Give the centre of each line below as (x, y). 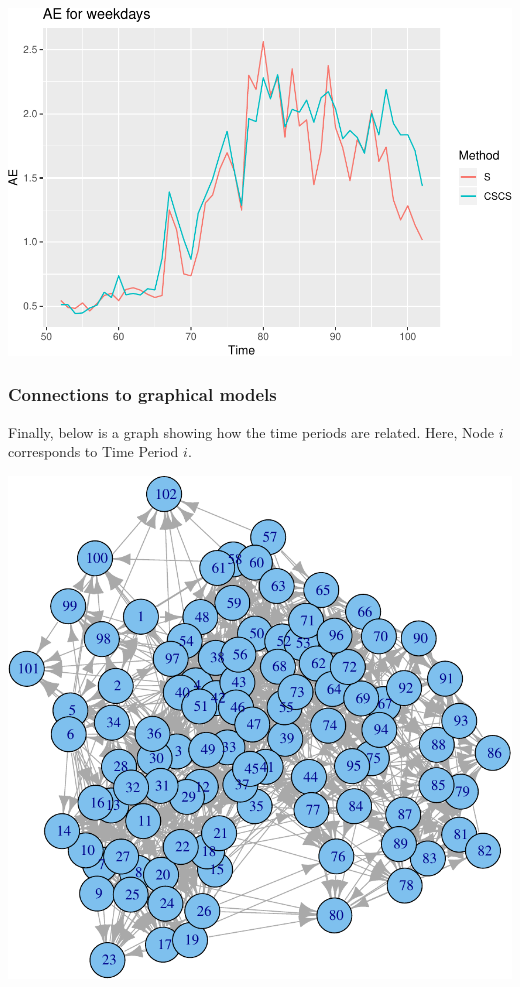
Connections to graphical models (142, 394)
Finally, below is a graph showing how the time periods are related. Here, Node (251, 431)
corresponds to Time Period (93, 451)
